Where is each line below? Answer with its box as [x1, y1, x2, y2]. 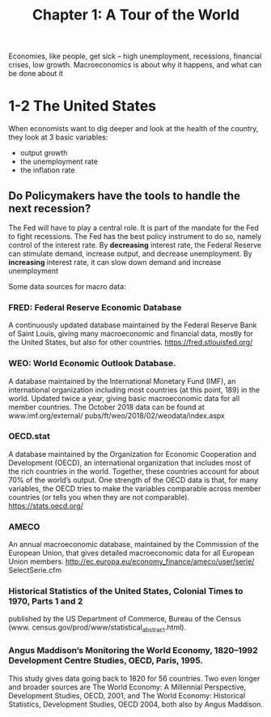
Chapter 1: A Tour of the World [32, 6, 240, 24]
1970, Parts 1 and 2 [8, 595, 83, 607]
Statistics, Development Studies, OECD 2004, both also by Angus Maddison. [8, 699, 264, 709]
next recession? [8, 201, 91, 216]
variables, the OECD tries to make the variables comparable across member [8, 484, 261, 493]
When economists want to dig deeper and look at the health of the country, [8, 124, 259, 134]
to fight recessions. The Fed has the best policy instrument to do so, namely [8, 231, 262, 241]
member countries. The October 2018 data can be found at [8, 402, 205, 412]
